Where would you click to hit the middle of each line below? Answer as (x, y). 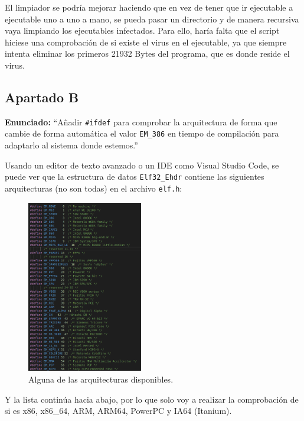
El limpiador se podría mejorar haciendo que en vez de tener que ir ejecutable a (149, 7)
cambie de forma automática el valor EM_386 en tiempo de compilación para (142, 133)
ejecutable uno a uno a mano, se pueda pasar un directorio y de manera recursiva (152, 19)
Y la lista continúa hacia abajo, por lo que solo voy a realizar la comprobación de (152, 399)
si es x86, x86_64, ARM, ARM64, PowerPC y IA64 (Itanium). (118, 411)
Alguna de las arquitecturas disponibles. (101, 379)
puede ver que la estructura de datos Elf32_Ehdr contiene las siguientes (135, 177)
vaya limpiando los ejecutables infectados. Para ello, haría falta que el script (142, 30)
